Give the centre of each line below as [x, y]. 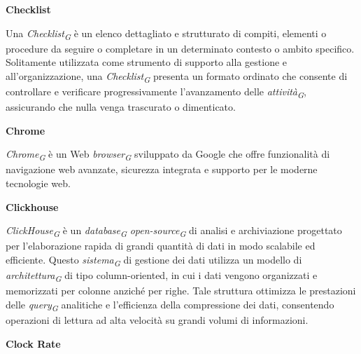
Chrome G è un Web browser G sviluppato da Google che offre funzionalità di [168, 155]
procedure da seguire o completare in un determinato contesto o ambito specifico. [180, 48]
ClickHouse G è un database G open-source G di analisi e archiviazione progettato [174, 231]
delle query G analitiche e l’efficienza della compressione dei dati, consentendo [170, 305]
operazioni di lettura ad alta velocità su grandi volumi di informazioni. [157, 319]
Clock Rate [33, 343]
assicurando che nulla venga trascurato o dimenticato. [121, 107]
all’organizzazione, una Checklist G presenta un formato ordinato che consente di [177, 76]
